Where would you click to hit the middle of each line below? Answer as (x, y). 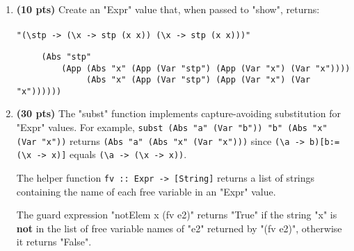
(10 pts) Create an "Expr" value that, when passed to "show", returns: (168, 9)
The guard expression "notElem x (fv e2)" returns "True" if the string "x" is (177, 215)
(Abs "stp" (66, 57)
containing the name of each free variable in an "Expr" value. (146, 191)
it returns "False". (54, 242)
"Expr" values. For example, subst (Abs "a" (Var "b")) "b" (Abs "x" (172, 127)
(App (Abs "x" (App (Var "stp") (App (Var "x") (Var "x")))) (206, 68)
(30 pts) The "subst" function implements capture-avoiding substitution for (179, 113)
